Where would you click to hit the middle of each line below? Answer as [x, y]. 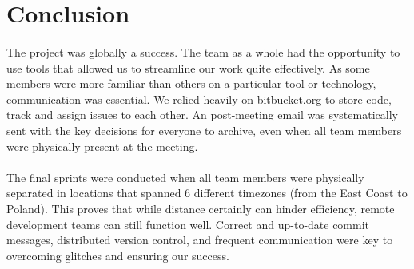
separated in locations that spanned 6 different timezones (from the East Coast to [207, 193]
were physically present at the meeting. [102, 146]
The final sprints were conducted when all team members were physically [185, 177]
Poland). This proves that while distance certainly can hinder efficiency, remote [201, 208]
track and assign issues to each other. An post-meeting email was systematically [202, 115]
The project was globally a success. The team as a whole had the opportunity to [203, 51]
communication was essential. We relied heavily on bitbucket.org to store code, [199, 99]
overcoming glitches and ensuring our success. [118, 255]
